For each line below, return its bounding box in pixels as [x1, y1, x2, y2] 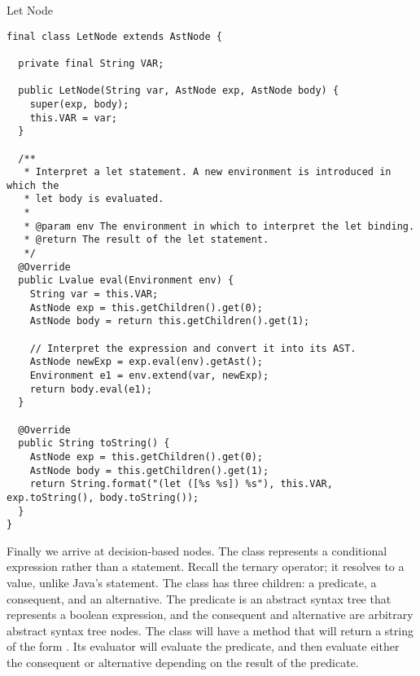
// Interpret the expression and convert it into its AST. [29, 342, 357, 354]
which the [7, 179, 59, 191]
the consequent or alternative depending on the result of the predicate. [7, 654, 359, 671]
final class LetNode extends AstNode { [7, 30, 222, 42]
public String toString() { [18, 437, 170, 450]
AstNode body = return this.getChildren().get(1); [29, 315, 310, 327]
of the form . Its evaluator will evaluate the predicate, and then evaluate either [7, 638, 400, 655]
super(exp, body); [29, 98, 129, 110]
